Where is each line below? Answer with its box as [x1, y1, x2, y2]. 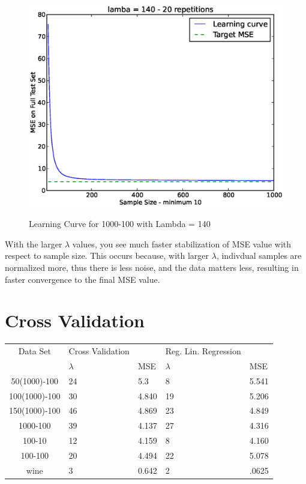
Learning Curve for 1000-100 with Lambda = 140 [29, 217, 211, 230]
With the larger [5, 237, 62, 250]
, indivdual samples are [216, 249, 302, 262]
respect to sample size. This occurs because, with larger [5, 249, 209, 262]
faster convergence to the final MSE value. [5, 273, 160, 285]
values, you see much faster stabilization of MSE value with [72, 237, 292, 250]
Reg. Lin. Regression [165, 345, 241, 357]
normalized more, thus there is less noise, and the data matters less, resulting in [5, 261, 299, 273]
